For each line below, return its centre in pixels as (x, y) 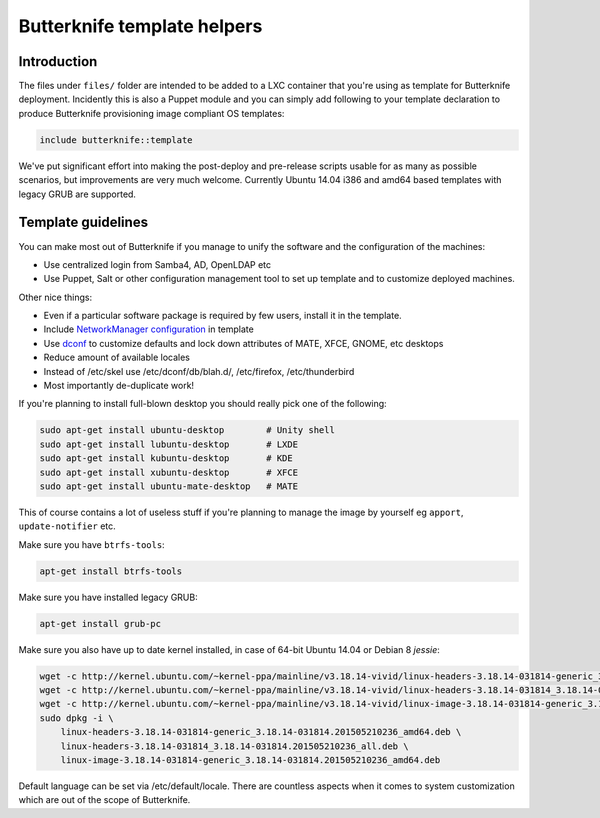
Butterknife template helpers (140, 26)
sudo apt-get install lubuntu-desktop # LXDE (169, 444)
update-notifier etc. (67, 526)
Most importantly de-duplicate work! (119, 386)
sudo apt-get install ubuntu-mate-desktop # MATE (169, 486)
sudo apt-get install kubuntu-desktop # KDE (166, 458)
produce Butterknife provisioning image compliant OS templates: (151, 113)
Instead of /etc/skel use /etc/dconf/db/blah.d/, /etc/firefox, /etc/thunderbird (199, 371)
